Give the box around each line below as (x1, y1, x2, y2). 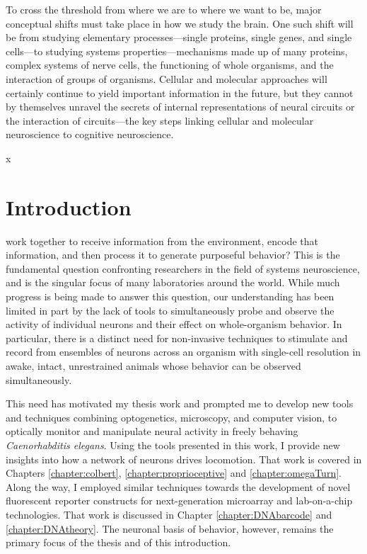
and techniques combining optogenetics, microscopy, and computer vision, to (6, 409, 337, 424)
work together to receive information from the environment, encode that (6, 233, 319, 248)
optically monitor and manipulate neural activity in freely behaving (6, 424, 298, 439)
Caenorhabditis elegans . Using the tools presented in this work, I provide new (6, 437, 340, 452)
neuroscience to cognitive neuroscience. (6, 127, 174, 142)
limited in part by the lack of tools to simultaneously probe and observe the (6, 303, 334, 317)
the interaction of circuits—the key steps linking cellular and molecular (6, 113, 314, 128)
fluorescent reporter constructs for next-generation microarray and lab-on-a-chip (6, 493, 353, 508)
